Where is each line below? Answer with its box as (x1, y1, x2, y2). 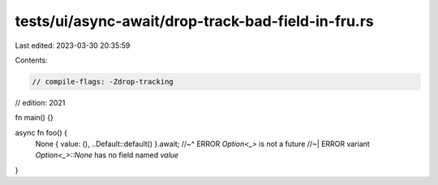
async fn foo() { (15, 127, 68, 137)
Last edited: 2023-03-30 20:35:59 (15, 41, 131, 50)
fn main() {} (15, 113, 54, 123)
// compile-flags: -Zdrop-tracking (32, 77, 174, 86)
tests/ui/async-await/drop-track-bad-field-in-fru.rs (15, 12, 375, 30)
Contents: (15, 55, 48, 65)
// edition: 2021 (15, 97, 66, 107)
